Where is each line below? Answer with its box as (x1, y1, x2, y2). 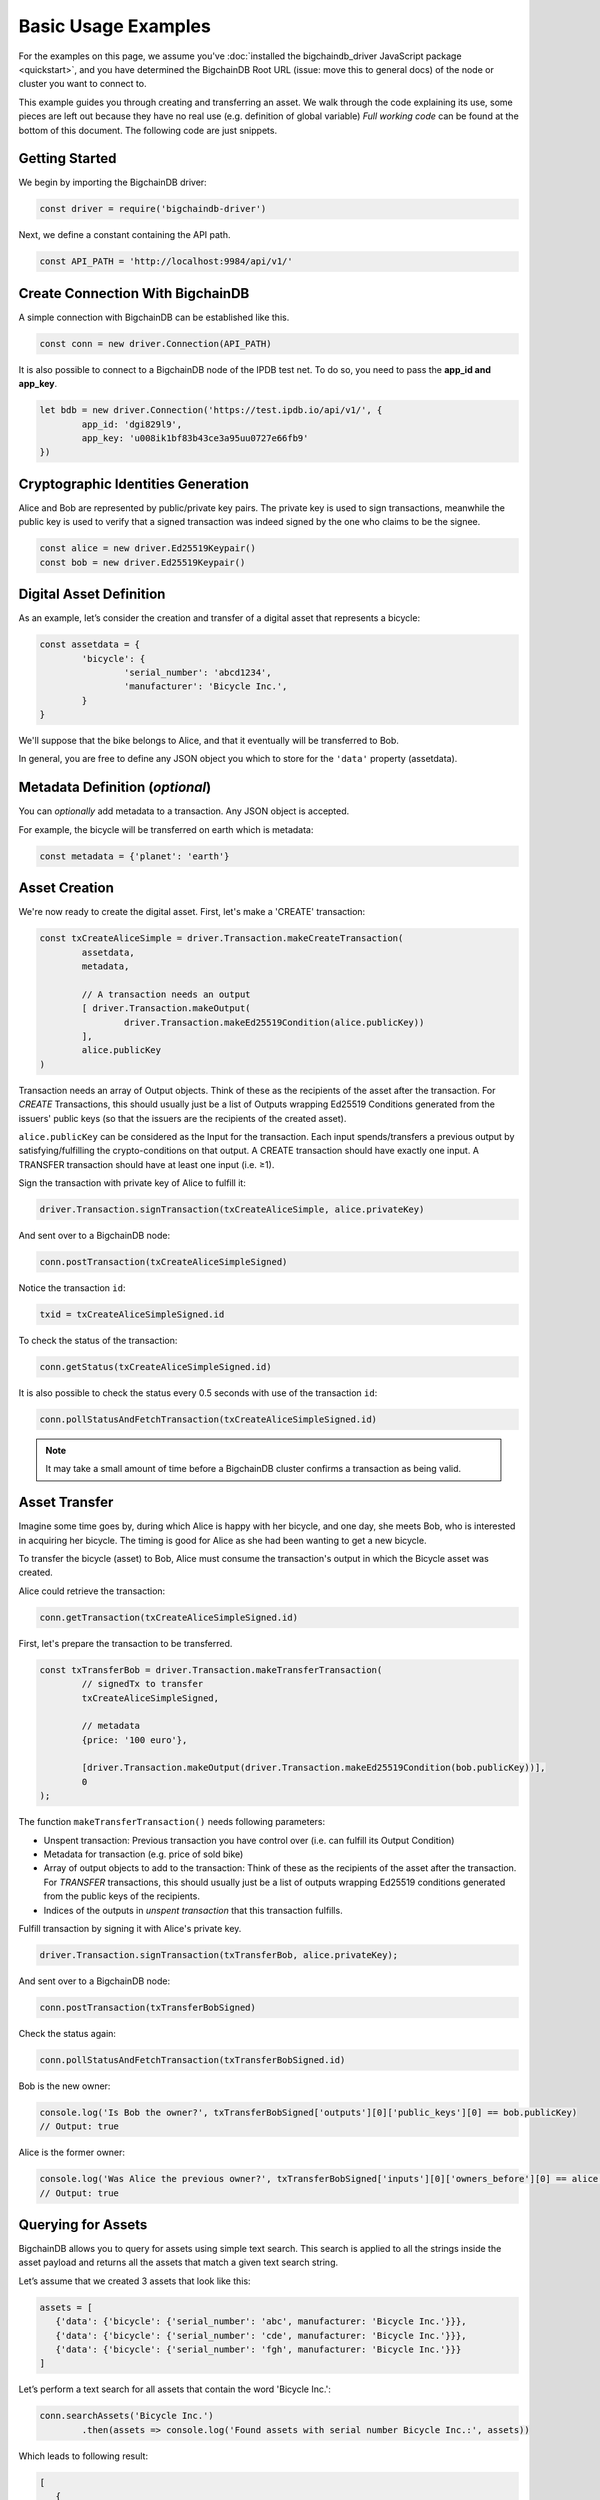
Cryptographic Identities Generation (18, 475, 250, 492)
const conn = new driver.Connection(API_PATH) (39, 338, 272, 349)
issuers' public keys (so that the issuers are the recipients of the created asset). (18, 1112, 347, 1124)
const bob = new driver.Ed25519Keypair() (39, 556, 246, 568)
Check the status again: (18, 2027, 117, 2039)
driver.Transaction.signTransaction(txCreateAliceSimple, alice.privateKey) (39, 1204, 425, 1215)
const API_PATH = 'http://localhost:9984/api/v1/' (39, 256, 294, 267)
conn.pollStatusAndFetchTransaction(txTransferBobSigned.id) (39, 2054, 346, 2065)
